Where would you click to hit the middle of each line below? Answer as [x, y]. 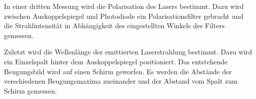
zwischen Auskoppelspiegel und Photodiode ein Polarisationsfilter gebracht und [124, 16]
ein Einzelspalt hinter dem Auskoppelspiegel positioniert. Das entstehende [116, 61]
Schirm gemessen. [31, 90]
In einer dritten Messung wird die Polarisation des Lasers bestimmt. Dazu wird [124, 6]
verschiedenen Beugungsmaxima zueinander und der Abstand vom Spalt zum [121, 81]
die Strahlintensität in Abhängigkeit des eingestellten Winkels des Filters [114, 25]
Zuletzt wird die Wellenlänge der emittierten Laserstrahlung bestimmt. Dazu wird [128, 52]
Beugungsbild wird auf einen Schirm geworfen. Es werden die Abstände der [118, 71]
